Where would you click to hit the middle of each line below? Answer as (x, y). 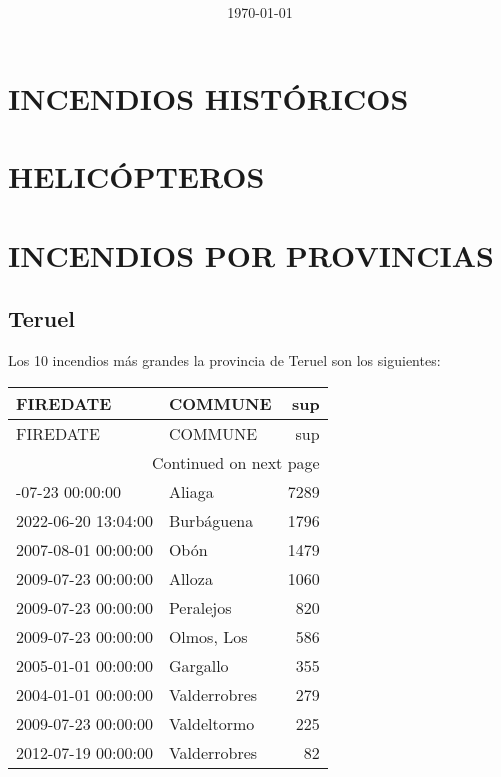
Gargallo (198, 665)
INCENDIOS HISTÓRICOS (208, 97)
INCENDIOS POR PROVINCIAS (251, 254)
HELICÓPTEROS (136, 176)
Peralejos (200, 607)
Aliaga (191, 491)
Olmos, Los (208, 636)
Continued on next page (236, 462)
